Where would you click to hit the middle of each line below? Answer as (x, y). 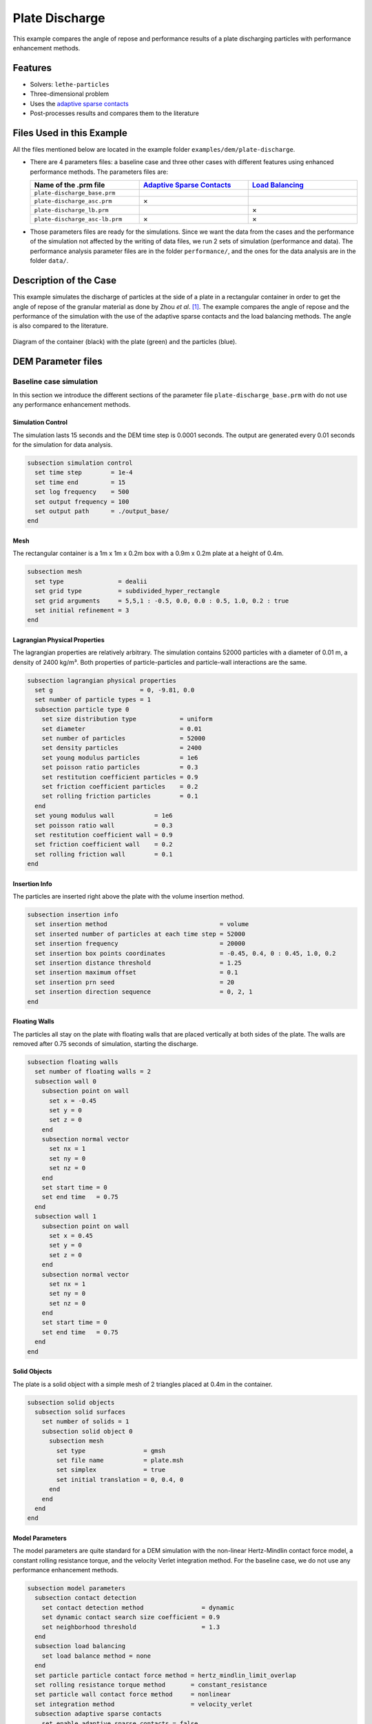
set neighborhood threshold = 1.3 (131, 1627)
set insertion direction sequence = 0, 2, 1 (144, 992)
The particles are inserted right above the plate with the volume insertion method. (128, 896)
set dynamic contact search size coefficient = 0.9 (131, 1617)
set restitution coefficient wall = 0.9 (104, 835)
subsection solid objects (71, 1402)
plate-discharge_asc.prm (73, 201)
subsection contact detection (86, 1598)
